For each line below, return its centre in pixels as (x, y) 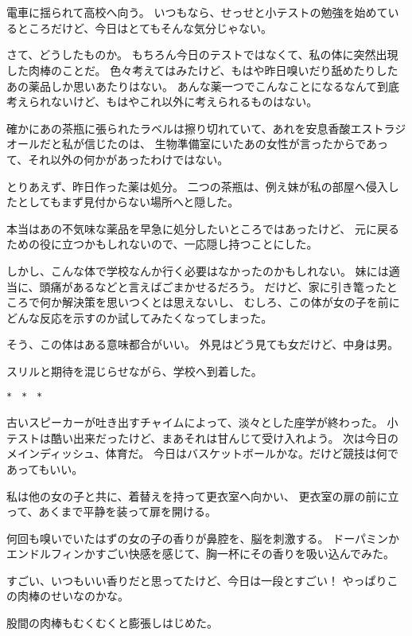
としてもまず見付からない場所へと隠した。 (128, 202)
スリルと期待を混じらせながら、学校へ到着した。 (134, 371)
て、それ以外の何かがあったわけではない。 (118, 159)
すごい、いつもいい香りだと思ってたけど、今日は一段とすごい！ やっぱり (197, 580)
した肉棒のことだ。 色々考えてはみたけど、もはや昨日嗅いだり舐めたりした (202, 70)
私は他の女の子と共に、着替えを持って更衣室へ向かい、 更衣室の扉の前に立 (203, 496)
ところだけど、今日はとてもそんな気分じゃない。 (144, 27)
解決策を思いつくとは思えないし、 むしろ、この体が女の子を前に (231, 302)
